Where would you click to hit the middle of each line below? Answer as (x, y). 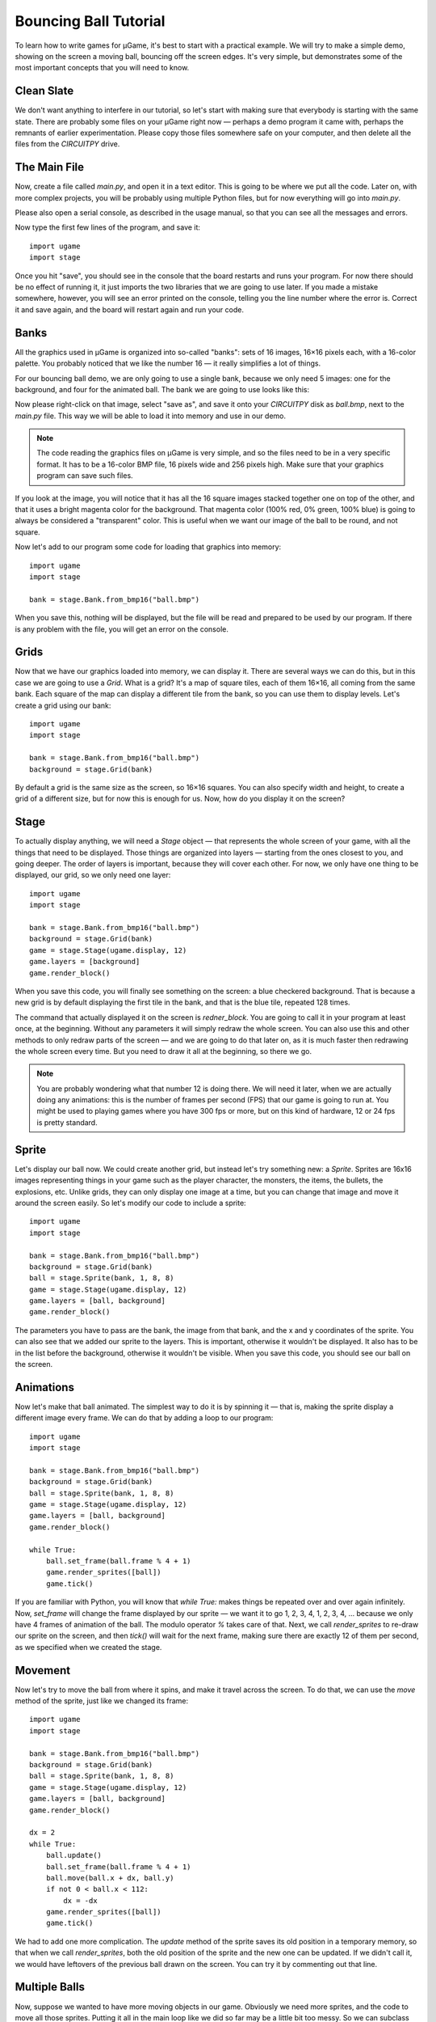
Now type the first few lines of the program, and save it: (108, 227)
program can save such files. (85, 476)
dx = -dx (80, 1900)
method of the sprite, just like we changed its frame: (102, 1701)
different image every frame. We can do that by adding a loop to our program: (144, 1418)
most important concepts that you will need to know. (102, 68)
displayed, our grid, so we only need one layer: (93, 875)
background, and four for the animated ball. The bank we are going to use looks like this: (162, 389)
